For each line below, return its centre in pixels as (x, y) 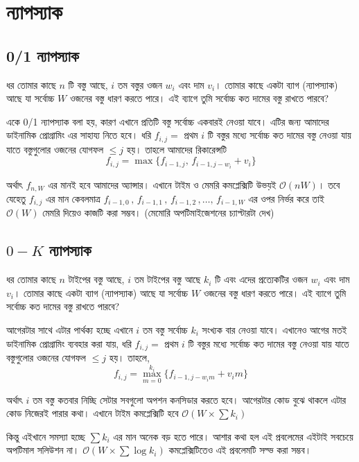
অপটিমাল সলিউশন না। (43, 450)
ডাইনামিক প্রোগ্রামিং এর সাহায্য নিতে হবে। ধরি (79, 135)
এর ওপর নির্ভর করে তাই (286, 198)
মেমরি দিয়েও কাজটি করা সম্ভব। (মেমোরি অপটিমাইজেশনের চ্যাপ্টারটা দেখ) (158, 213)
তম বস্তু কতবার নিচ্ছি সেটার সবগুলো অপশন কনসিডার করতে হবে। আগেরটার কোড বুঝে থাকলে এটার (189, 399)
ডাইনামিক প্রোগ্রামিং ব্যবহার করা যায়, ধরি (69, 343)
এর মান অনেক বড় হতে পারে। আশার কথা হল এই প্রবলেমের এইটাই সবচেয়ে (233, 436)
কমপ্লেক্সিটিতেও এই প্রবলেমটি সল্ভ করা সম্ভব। (240, 450)
